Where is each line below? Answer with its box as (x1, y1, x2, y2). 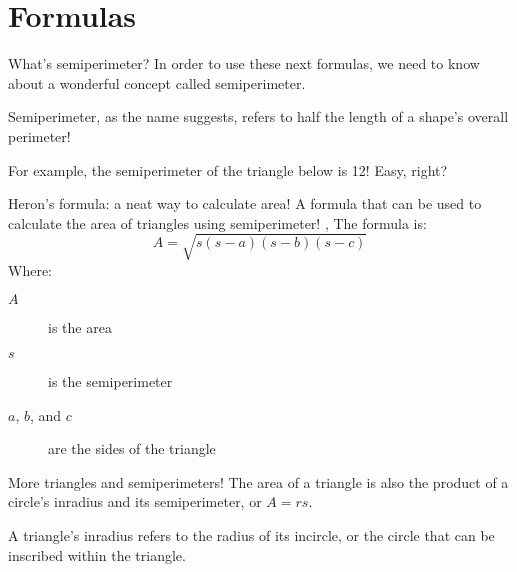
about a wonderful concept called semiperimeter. (8, 72, 306, 93)
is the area (48, 317, 112, 338)
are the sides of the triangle (48, 438, 216, 459)
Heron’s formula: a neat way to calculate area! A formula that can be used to (8, 193, 482, 214)
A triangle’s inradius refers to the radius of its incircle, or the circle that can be (8, 524, 495, 545)
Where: (8, 259, 52, 280)
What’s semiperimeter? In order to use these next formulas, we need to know (8, 53, 480, 74)
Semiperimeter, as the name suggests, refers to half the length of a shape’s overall (8, 106, 509, 127)
